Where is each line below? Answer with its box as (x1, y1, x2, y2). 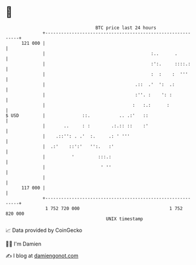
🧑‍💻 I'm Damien (5, 240, 42, 247)
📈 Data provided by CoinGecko (5, 227, 83, 234)
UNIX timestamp (106, 215, 143, 222)
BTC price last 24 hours (95, 25, 157, 31)
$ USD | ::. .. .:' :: (5, 112, 149, 119)
